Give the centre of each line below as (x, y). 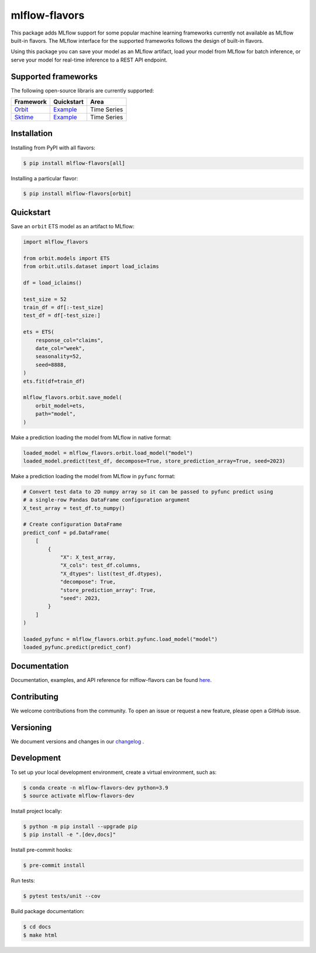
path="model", (56, 414)
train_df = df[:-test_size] (63, 308)
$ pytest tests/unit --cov (62, 896)
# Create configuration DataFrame (73, 525)
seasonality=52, (59, 356)
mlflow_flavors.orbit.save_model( (73, 397)
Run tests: (23, 880)
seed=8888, (51, 365)
